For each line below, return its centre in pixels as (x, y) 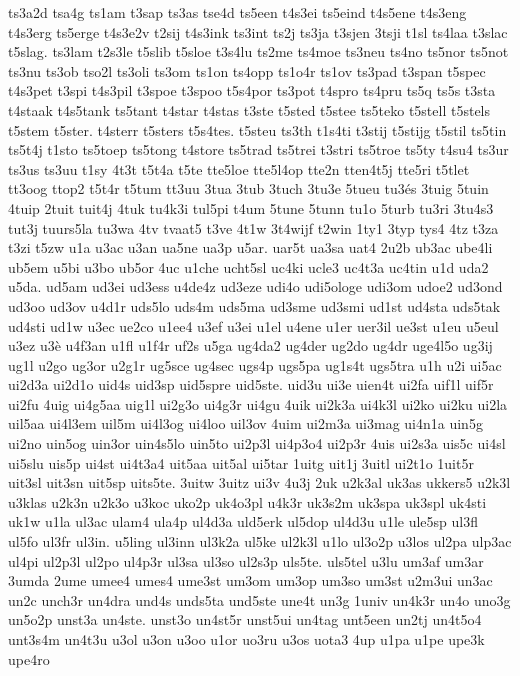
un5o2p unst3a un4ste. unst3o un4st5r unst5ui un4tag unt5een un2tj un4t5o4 (245, 619)
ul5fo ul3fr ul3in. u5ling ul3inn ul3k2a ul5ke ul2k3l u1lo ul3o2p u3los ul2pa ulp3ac (260, 541)
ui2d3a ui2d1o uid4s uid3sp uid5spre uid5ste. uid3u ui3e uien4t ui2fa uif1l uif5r (251, 384)
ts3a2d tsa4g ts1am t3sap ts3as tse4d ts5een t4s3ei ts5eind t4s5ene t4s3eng (237, 12)
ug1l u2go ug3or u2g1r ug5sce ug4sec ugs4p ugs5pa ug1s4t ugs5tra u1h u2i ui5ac (255, 364)
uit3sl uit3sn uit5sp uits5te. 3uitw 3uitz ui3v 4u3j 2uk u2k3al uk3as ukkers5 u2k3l (259, 482)
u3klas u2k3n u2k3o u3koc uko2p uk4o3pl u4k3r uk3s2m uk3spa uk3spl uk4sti (247, 501)
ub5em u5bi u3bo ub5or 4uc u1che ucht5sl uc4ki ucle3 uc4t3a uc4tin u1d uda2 (248, 266)
